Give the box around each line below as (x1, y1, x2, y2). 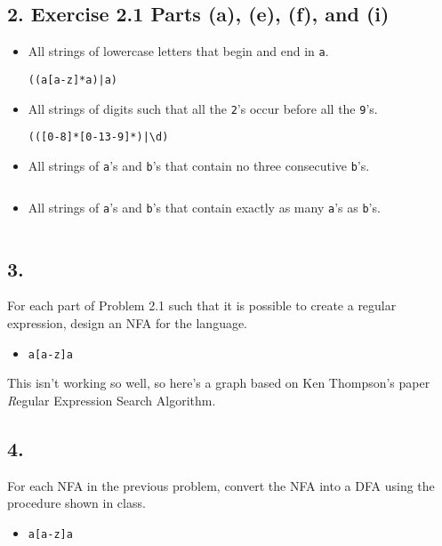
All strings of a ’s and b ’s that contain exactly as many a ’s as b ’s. (28, 198, 381, 217)
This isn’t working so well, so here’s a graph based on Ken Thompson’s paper (7, 373, 430, 392)
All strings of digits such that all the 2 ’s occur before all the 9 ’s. (28, 99, 378, 117)
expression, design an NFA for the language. (7, 313, 248, 332)
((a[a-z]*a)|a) (28, 73, 118, 86)
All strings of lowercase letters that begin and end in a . (28, 42, 329, 60)
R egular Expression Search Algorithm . (7, 390, 216, 409)
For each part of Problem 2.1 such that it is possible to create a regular (7, 296, 397, 315)
